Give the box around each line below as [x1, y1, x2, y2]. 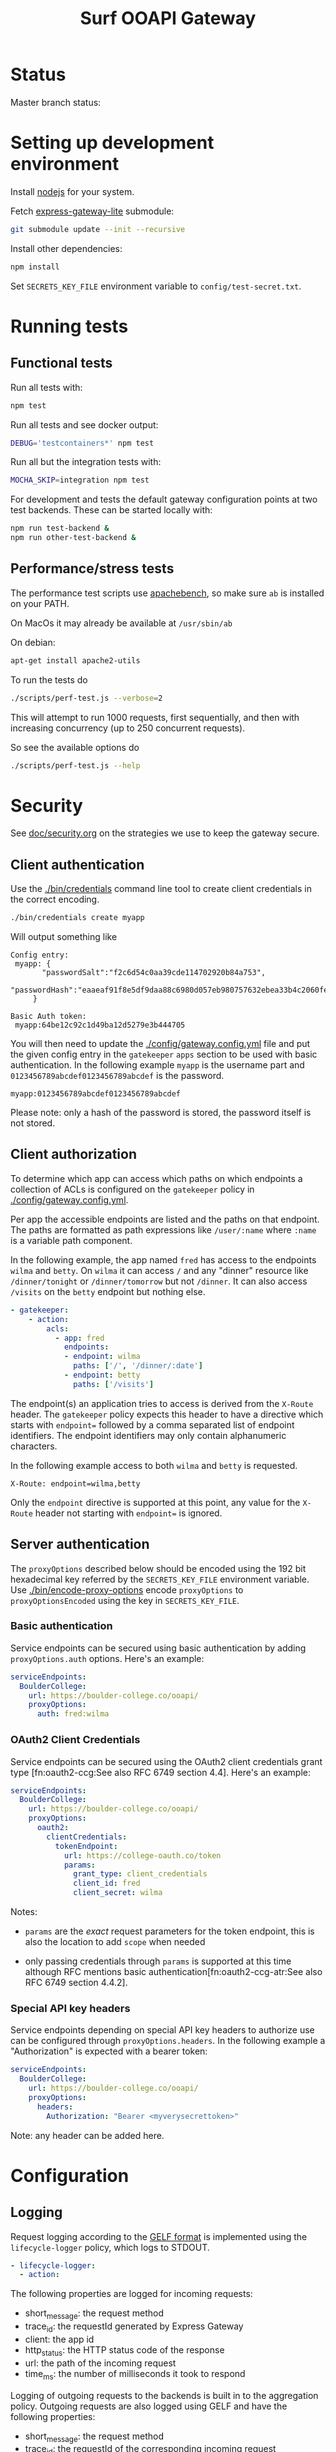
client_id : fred [73, 1878, 141, 1889]
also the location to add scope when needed [24, 1936, 206, 1948]
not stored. [10, 1117, 56, 1129]
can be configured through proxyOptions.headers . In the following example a [10, 2035, 326, 2047]
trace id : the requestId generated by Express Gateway [24, 2320, 244, 2334]
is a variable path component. [10, 1234, 133, 1246]
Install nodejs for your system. [10, 185, 135, 197]
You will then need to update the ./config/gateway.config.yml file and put [10, 1038, 311, 1050]
